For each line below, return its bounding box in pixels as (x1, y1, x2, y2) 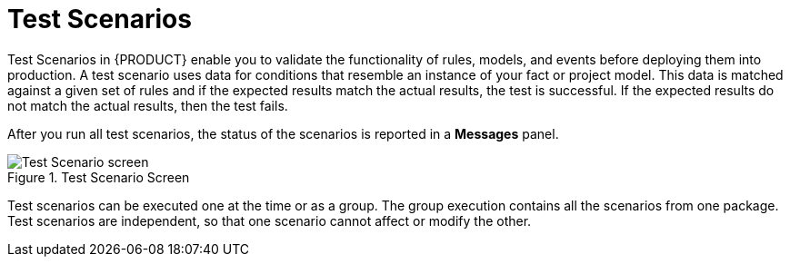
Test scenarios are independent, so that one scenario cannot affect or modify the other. (7, 212, 532, 229)
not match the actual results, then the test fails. (7, 97, 288, 113)
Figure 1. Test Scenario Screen (7, 169, 190, 185)
